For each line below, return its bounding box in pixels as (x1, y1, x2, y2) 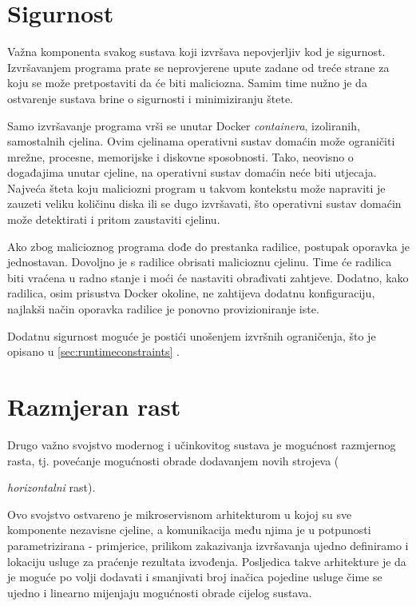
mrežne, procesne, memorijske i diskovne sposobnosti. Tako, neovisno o (7, 148, 354, 165)
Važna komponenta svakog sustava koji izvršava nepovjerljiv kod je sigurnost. (7, 43, 386, 60)
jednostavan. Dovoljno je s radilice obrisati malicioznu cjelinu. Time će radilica (7, 253, 392, 270)
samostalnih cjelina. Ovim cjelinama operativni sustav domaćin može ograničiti (7, 133, 395, 150)
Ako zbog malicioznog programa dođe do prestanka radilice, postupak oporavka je (7, 237, 410, 254)
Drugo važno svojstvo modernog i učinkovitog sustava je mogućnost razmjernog (7, 436, 396, 453)
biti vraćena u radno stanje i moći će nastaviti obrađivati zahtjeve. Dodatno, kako (7, 269, 409, 285)
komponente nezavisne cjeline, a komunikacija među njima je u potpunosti (7, 521, 371, 538)
